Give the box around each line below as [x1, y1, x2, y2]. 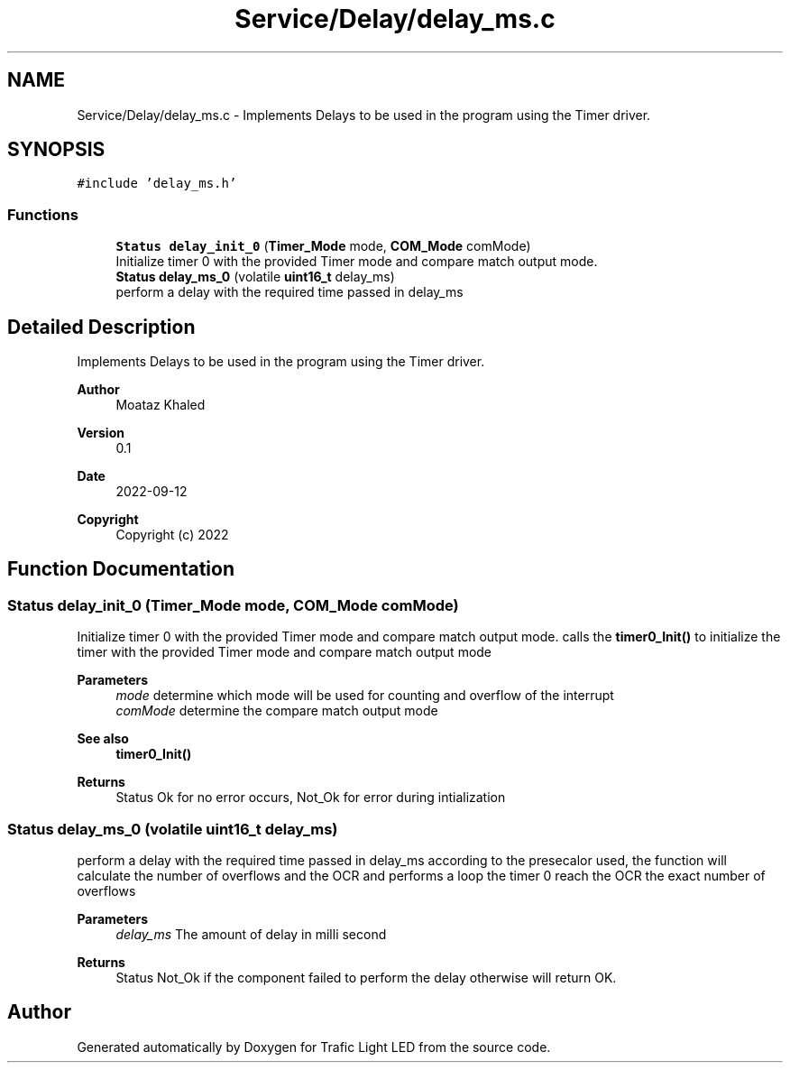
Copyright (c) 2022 [115, 527, 229, 543]
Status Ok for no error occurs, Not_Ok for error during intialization [115, 789, 506, 806]
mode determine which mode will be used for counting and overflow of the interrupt [115, 687, 614, 704]
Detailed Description [7, 315, 196, 338]
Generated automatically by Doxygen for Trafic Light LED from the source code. [77, 1038, 551, 1055]
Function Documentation [7, 558, 234, 581]
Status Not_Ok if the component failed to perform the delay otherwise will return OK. [115, 970, 617, 985]
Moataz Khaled [115, 397, 206, 413]
